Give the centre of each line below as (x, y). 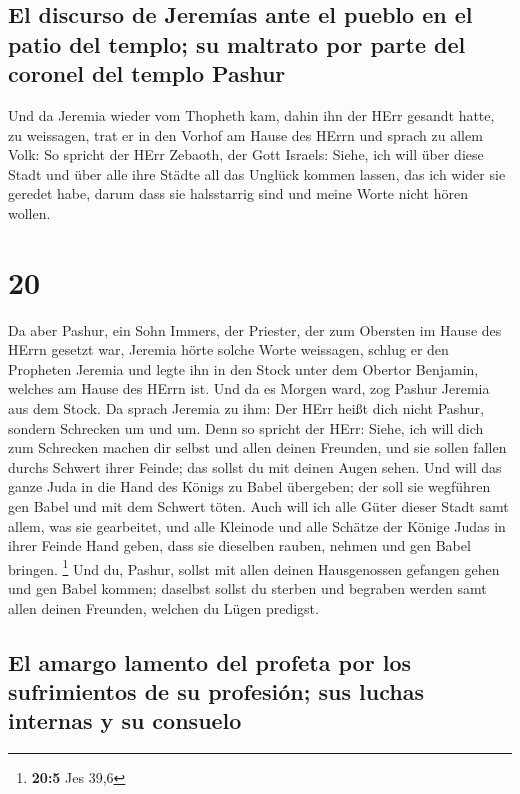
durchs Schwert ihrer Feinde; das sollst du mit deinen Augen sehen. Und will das (255, 466)
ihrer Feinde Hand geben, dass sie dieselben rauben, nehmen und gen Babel (239, 545)
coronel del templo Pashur (147, 73)
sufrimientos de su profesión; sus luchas (216, 691)
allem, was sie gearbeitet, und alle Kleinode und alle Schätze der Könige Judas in (257, 525)
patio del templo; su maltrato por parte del (237, 43)
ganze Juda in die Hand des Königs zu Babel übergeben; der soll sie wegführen (249, 486)
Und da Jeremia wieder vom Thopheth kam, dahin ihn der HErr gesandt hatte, (251, 114)
